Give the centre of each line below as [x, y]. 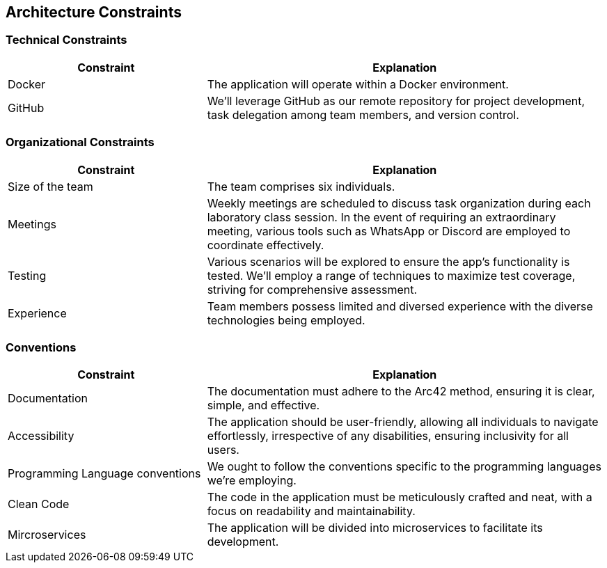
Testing [27, 275]
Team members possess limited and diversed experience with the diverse [400, 306]
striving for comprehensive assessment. [312, 289]
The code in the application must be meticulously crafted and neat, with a [400, 497]
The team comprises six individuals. [301, 186]
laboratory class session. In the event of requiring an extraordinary [381, 217]
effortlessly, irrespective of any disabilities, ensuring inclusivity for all [388, 436]
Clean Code [39, 504]
